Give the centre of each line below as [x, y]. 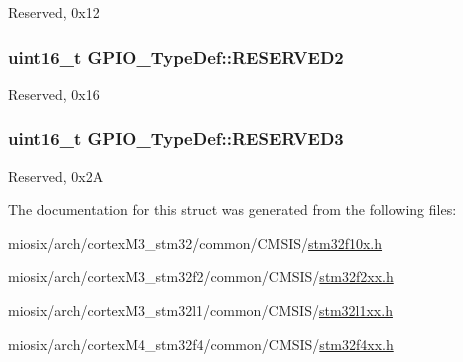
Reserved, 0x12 [54, 12]
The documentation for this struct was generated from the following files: [232, 209]
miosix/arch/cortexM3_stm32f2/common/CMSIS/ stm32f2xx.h [201, 276]
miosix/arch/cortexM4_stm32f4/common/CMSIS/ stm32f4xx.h [201, 343]
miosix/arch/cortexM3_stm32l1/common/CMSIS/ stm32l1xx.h [200, 310]
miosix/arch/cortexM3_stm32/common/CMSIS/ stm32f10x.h [195, 242]
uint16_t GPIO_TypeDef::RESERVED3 [176, 138]
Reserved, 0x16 [54, 93]
